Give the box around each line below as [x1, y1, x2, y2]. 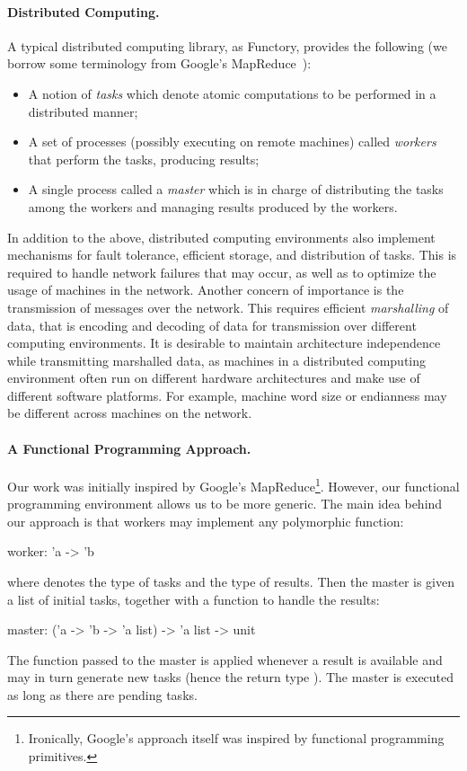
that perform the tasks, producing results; [28, 149, 260, 168]
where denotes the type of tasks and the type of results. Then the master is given [7, 572, 454, 590]
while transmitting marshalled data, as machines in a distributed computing [7, 350, 427, 369]
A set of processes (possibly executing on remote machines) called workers [28, 132, 436, 151]
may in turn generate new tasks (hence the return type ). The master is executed [7, 668, 454, 687]
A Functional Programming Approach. [7, 439, 251, 457]
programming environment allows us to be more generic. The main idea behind [7, 494, 443, 513]
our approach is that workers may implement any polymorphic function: [7, 511, 404, 530]
